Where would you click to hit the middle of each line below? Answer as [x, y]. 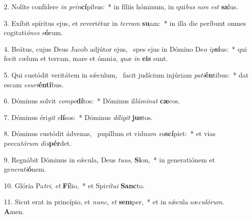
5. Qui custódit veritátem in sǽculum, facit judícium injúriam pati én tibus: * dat [126, 74]
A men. [14, 211]
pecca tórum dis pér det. [38, 143]
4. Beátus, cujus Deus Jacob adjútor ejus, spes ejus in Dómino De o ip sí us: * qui [126, 49]
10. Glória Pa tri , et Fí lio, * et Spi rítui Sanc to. [74, 185]
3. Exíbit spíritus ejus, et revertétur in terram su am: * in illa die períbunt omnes [125, 23]
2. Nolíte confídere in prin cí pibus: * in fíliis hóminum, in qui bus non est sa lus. [121, 6]
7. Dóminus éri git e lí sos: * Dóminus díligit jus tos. [78, 117]
